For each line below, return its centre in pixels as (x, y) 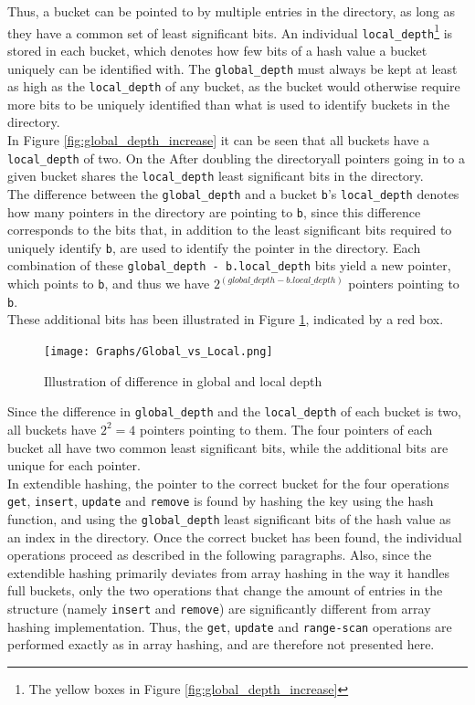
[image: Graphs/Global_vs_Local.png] (158, 352)
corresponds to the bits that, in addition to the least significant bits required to (230, 230)
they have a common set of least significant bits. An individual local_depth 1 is (230, 31)
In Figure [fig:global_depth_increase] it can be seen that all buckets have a (219, 140)
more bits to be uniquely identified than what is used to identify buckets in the (229, 104)
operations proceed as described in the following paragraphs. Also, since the (220, 555)
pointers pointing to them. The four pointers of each (286, 429)
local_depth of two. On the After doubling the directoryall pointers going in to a (236, 158)
